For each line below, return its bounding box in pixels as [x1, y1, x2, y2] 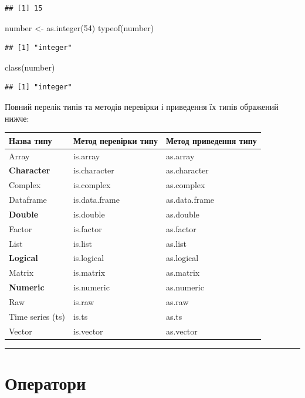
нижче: [5, 112, 29, 124]
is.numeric [73, 281, 110, 293]
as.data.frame [165, 193, 215, 206]
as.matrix [165, 266, 200, 279]
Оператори [5, 370, 86, 394]
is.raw [73, 295, 94, 307]
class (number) [5, 61, 55, 73]
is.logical [73, 252, 104, 264]
